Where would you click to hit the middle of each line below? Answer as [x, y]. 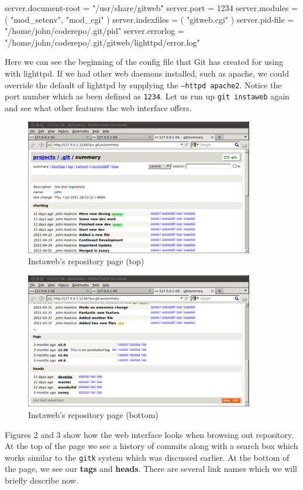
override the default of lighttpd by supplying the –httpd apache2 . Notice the [143, 84]
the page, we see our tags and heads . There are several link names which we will [151, 469]
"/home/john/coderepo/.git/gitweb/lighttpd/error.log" [102, 42]
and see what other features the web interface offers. [98, 107]
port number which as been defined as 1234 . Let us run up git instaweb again [147, 96]
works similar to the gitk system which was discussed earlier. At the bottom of [147, 457]
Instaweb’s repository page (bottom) [93, 414]
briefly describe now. [42, 480]
